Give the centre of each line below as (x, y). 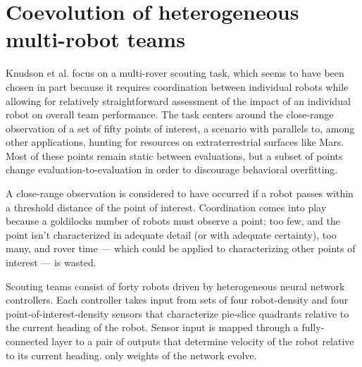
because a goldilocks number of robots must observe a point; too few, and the (173, 221)
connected (27, 341)
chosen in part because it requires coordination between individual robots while (177, 86)
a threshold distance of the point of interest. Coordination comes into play (166, 207)
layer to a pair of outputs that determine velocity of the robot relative (203, 341)
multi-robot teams (95, 39)
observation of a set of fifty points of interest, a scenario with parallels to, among (180, 128)
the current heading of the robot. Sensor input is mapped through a (152, 327)
